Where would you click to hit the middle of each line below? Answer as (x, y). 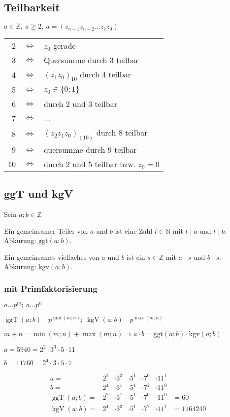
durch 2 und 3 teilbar (80, 104)
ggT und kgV (39, 193)
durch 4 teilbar (105, 74)
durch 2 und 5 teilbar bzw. (90, 164)
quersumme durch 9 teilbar (90, 149)
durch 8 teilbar (122, 133)
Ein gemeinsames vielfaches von (52, 257)
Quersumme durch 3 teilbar (91, 60)
